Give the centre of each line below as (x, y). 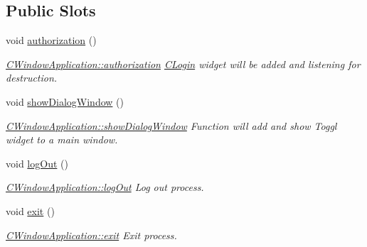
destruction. (32, 78)
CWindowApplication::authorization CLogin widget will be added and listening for (183, 64)
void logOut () (37, 163)
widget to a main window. (62, 139)
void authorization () (51, 40)
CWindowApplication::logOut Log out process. (105, 187)
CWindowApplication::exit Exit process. (91, 235)
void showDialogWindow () (65, 101)
